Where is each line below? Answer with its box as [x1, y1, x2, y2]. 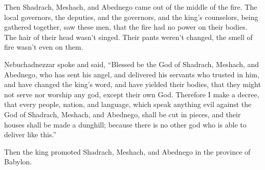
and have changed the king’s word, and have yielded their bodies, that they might [4, 79, 261, 90]
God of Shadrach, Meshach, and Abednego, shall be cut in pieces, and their [4, 109, 241, 119]
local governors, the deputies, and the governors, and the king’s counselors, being [4, 11, 258, 22]
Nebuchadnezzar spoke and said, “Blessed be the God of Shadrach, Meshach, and [4, 58, 259, 69]
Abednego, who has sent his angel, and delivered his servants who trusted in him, [4, 69, 259, 79]
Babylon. [4, 156, 32, 167]
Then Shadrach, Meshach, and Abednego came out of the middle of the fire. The [4, 2, 257, 12]
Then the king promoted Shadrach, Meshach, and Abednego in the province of [4, 146, 251, 157]
